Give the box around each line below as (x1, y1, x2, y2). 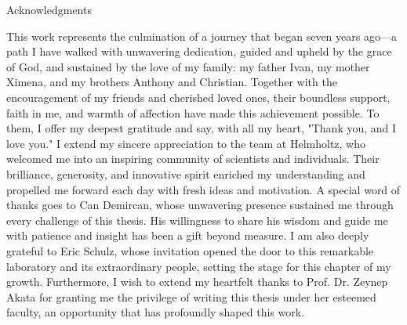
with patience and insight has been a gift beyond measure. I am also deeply (6, 227, 369, 244)
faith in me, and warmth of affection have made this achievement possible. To (6, 104, 380, 121)
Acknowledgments (6, 2, 92, 17)
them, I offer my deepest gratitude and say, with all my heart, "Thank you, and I (6, 120, 397, 136)
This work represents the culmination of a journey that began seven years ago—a (6, 27, 397, 44)
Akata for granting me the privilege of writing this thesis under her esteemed (6, 288, 376, 305)
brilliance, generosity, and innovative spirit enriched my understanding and (6, 165, 365, 182)
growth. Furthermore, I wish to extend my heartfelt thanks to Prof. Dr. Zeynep (6, 273, 388, 290)
